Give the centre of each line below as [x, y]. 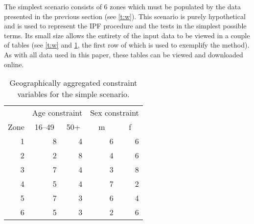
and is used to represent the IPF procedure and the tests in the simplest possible [125, 26]
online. [14, 64]
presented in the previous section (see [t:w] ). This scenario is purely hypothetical [125, 16]
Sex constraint [115, 113]
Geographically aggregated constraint [73, 83]
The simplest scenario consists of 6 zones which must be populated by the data [122, 6]
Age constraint [57, 113]
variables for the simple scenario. [73, 94]
